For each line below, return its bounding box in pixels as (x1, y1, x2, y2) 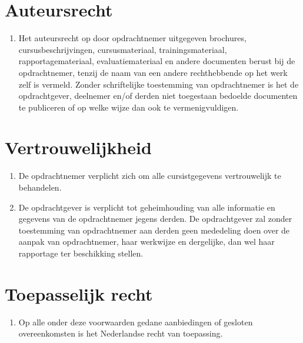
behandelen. (18, 181, 62, 193)
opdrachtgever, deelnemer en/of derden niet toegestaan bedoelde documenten (18, 89, 298, 102)
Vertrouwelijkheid (5, 135, 152, 159)
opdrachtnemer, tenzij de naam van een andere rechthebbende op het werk (18, 66, 288, 78)
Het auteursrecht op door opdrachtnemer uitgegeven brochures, (18, 32, 247, 44)
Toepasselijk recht (5, 281, 153, 305)
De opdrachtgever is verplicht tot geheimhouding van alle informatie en (18, 201, 275, 213)
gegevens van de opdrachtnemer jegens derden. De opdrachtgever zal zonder (18, 212, 292, 225)
